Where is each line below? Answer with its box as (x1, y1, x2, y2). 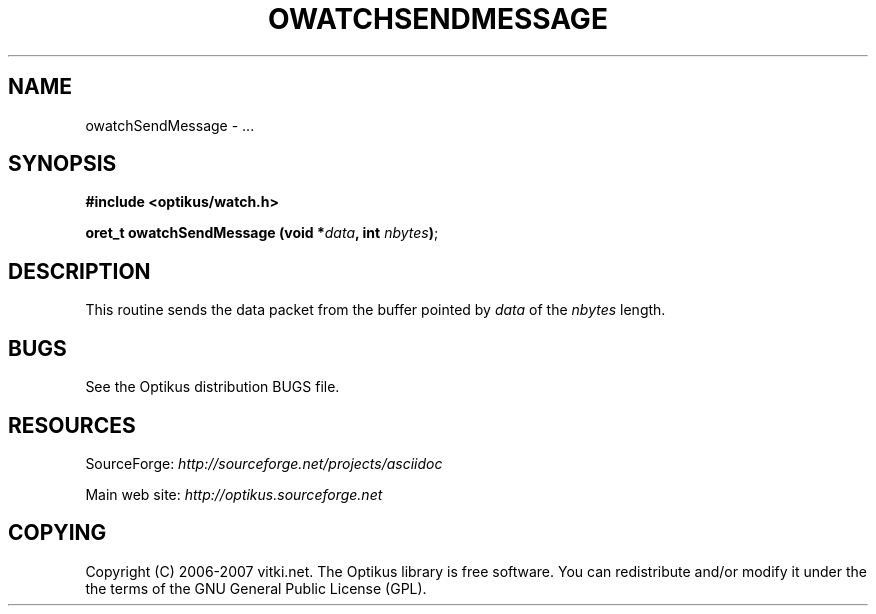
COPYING (8, 520, 107, 546)
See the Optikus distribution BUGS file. (85, 378, 340, 396)
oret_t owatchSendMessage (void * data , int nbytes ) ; (85, 224, 439, 242)
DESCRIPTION (8, 258, 151, 284)
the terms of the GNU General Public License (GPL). (85, 579, 427, 597)
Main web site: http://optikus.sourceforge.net (85, 485, 383, 503)
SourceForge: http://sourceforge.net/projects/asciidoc (85, 454, 443, 472)
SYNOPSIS (8, 151, 117, 177)
